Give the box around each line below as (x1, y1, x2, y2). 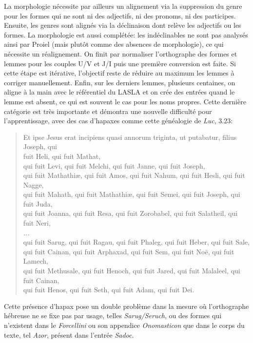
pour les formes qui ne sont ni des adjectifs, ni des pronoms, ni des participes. (4, 10, 236, 20)
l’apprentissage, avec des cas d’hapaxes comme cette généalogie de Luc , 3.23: (4, 115, 233, 126)
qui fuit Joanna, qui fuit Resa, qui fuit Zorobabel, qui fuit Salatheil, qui (23, 208, 238, 218)
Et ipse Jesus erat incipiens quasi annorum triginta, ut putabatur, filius (23, 132, 237, 142)
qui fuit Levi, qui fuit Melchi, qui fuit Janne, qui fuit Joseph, (23, 160, 205, 171)
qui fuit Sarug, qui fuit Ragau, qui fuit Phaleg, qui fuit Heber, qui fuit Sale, (23, 237, 250, 247)
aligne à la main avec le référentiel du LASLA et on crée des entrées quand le (4, 87, 235, 97)
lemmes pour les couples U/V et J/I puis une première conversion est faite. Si (4, 58, 236, 68)
